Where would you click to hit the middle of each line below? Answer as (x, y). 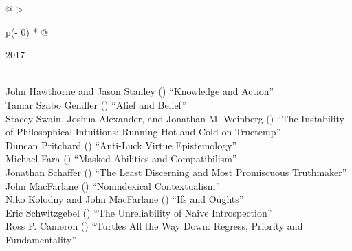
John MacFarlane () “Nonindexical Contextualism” (113, 185)
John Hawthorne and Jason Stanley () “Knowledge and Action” (140, 91)
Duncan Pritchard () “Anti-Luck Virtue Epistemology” (121, 145)
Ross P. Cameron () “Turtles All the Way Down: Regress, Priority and (154, 226)
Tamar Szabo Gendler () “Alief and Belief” (96, 104)
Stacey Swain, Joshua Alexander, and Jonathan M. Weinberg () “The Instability (175, 118)
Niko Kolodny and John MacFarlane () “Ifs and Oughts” (125, 199)
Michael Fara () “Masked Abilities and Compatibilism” (121, 159)
